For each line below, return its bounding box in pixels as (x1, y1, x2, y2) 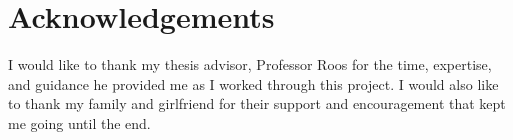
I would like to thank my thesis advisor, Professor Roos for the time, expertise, (8, 54, 492, 75)
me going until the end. (8, 112, 151, 133)
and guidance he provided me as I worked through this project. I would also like (8, 73, 499, 94)
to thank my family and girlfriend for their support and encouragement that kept (8, 93, 506, 114)
